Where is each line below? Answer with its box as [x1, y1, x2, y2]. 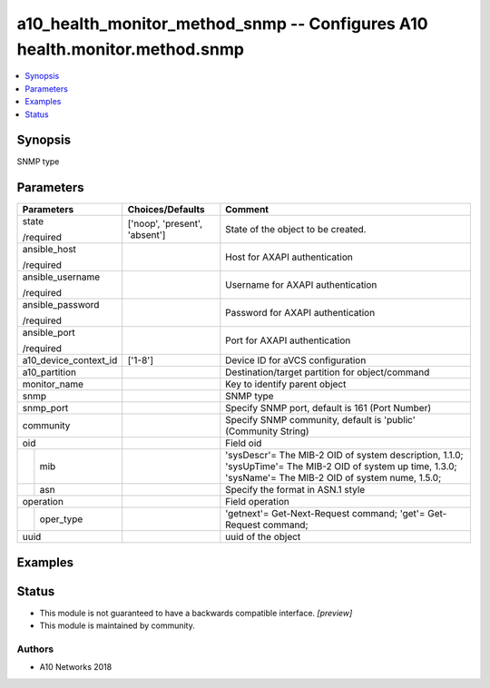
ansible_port [22, 327, 76, 339]
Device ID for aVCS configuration [225, 354, 367, 367]
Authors [16, 643, 54, 655]
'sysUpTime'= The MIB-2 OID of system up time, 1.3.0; [225, 460, 457, 473]
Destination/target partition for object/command [225, 366, 430, 378]
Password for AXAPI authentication [225, 307, 376, 319]
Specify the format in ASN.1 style [225, 484, 366, 496]
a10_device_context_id [22, 354, 118, 367]
